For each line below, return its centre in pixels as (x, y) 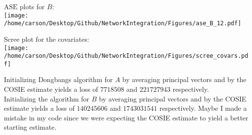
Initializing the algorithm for (47, 98)
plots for (32, 6)
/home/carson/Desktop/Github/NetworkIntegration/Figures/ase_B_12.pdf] (123, 24)
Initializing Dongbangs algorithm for (58, 79)
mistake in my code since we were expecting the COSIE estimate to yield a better (126, 117)
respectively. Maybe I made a (203, 108)
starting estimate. (30, 127)
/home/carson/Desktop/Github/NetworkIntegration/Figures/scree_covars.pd (126, 56)
